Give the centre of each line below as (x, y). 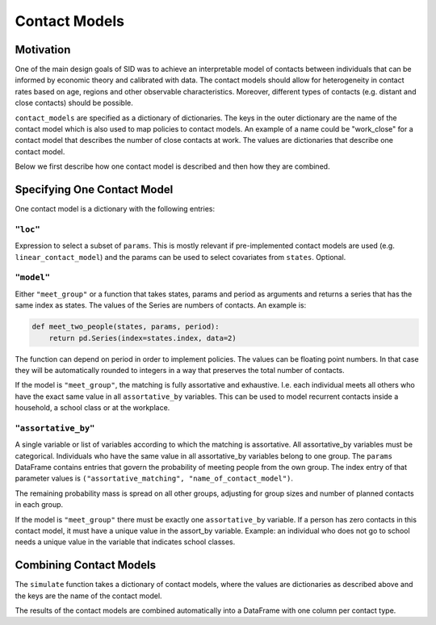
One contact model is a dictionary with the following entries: (115, 209)
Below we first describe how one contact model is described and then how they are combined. (172, 166)
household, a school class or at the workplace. (92, 408)
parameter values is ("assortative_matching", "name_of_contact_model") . (154, 478)
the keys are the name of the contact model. (88, 596)
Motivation (43, 50)
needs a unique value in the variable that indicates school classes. (125, 542)
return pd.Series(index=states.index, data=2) (143, 338)
